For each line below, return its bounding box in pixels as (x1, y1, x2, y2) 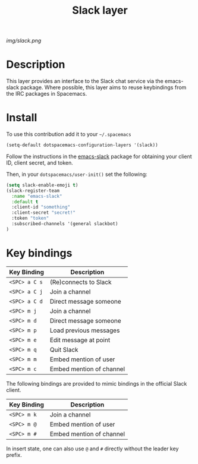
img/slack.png (6, 37, 42, 45)
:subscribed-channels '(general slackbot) (11, 221, 118, 227)
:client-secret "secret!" (11, 210, 76, 216)
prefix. (6, 451, 23, 458)
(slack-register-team (6, 188, 60, 194)
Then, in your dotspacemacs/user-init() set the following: (6, 171, 147, 178)
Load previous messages (49, 326, 120, 334)
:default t (11, 198, 39, 205)
